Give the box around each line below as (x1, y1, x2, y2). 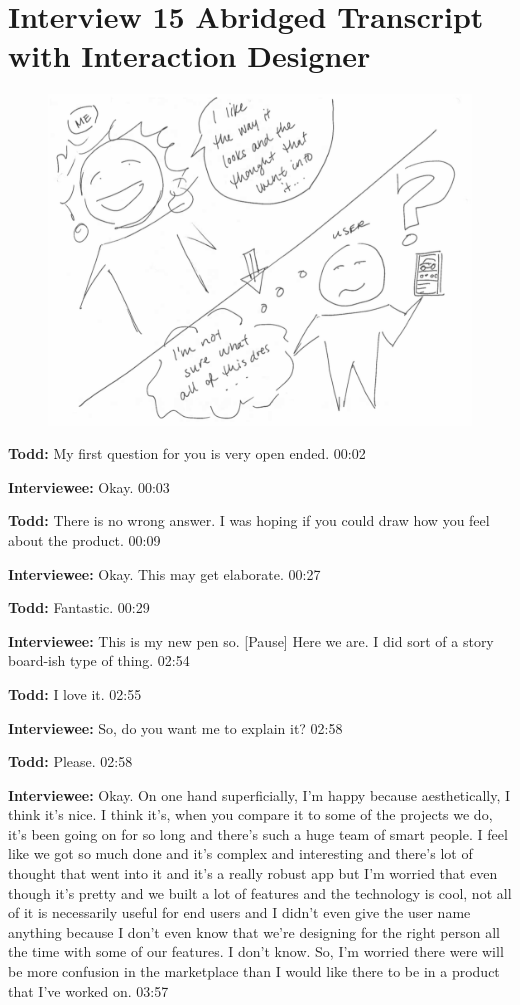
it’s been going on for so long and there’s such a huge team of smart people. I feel (8, 823, 508, 844)
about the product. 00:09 (8, 529, 161, 550)
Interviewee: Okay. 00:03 (8, 476, 170, 497)
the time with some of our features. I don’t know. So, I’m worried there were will (8, 941, 504, 962)
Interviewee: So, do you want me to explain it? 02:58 (8, 717, 343, 738)
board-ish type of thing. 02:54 (8, 650, 190, 671)
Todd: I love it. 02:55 (8, 683, 142, 704)
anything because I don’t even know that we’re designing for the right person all (8, 921, 500, 942)
